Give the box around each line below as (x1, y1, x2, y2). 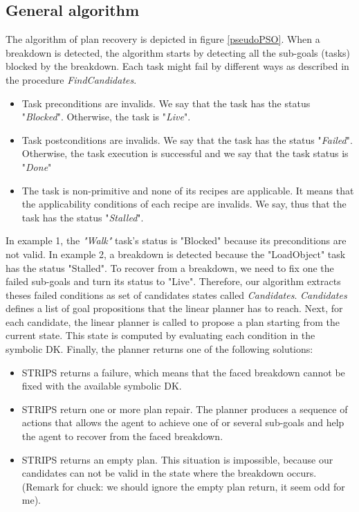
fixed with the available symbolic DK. (21, 378, 182, 393)
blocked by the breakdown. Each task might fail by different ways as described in (6, 59, 349, 73)
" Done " (21, 159, 52, 174)
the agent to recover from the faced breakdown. (21, 429, 223, 444)
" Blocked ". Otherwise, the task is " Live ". (21, 109, 191, 124)
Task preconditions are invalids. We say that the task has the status (21, 95, 311, 110)
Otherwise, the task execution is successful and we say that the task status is (21, 146, 349, 161)
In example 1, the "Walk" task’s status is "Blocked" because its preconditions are (6, 233, 347, 248)
